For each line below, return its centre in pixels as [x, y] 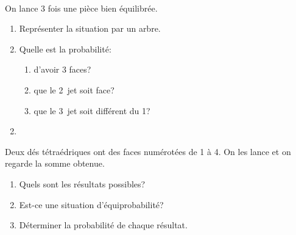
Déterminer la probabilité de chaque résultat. [103, 225]
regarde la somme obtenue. [55, 163]
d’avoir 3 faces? [62, 69]
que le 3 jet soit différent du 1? [92, 110]
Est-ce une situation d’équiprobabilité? [91, 204]
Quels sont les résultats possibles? [82, 183]
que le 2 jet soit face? [74, 89]
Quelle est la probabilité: [65, 49]
